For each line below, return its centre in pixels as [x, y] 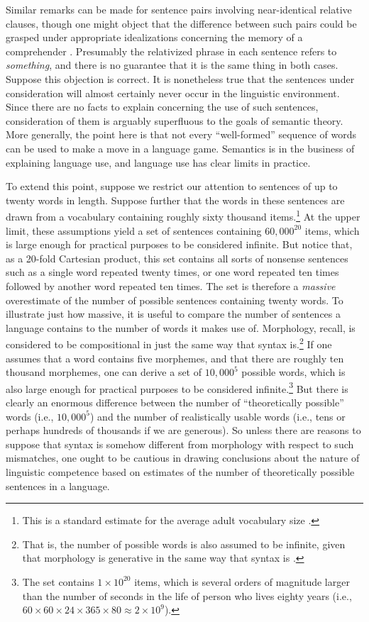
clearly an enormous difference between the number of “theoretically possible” [175, 402]
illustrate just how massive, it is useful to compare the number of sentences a [174, 314]
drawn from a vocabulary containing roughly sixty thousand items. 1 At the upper [183, 215]
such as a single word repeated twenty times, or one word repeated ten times [172, 272]
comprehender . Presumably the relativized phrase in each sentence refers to [171, 51]
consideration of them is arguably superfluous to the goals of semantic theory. [175, 120]
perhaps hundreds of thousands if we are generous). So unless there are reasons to [183, 430]
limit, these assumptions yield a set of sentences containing [134, 230]
